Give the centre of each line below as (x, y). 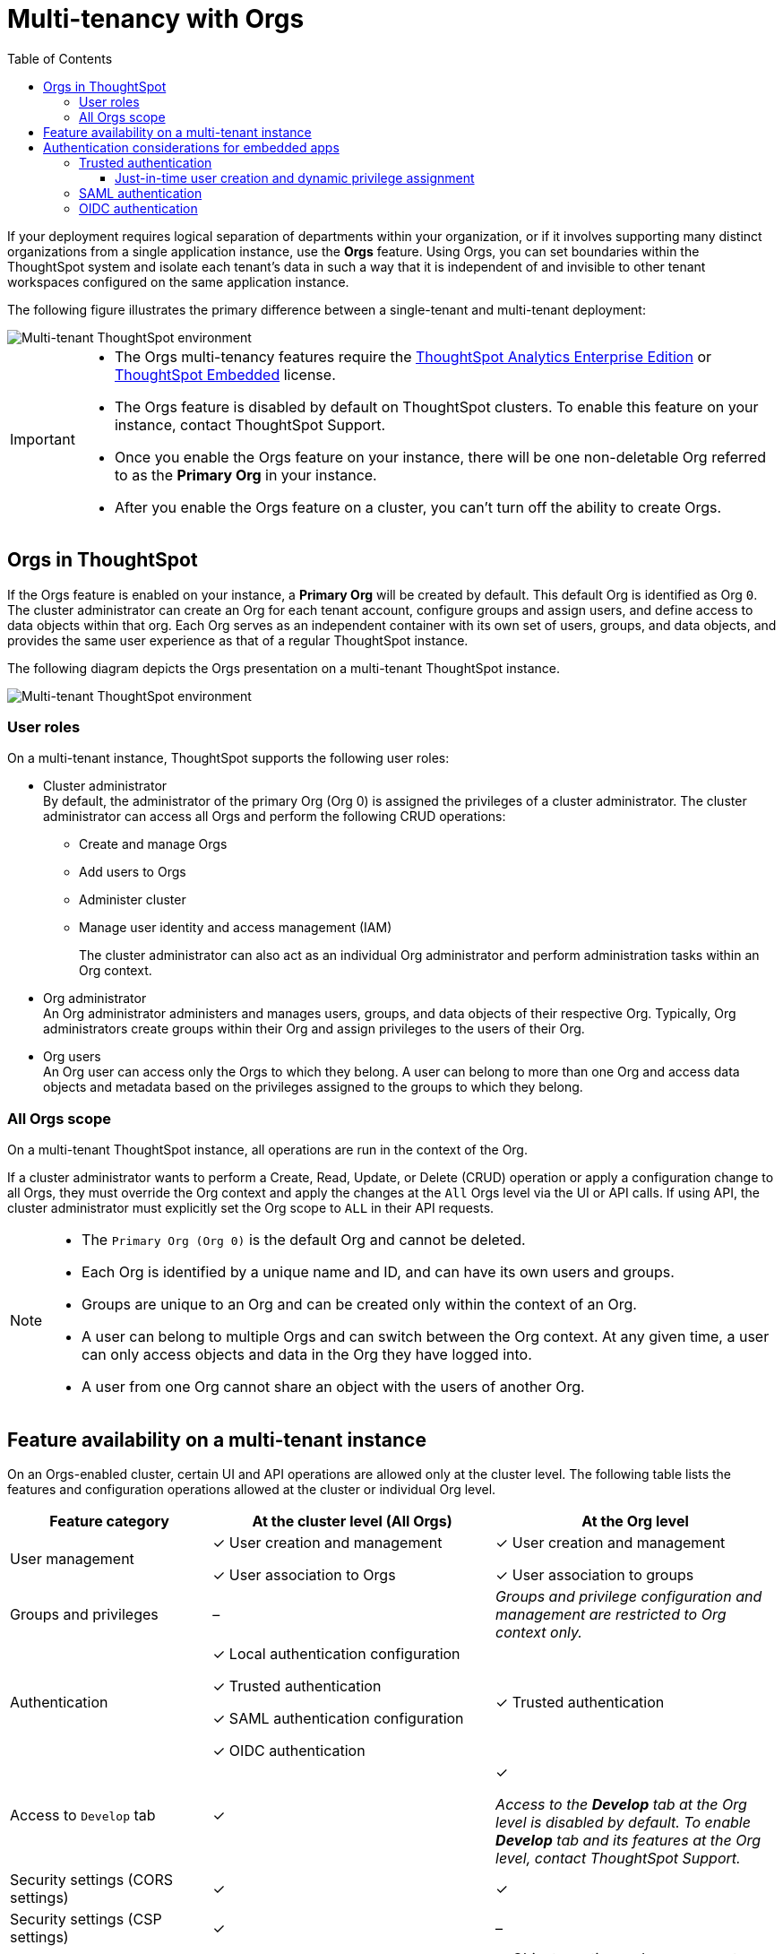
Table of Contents (60, 58)
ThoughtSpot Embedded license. (225, 374)
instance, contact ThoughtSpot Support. (250, 424)
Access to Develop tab (83, 1815)
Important (43, 439)
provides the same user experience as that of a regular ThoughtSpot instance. (238, 640)
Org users (72, 1057)
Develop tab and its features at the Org (628, 1840)
